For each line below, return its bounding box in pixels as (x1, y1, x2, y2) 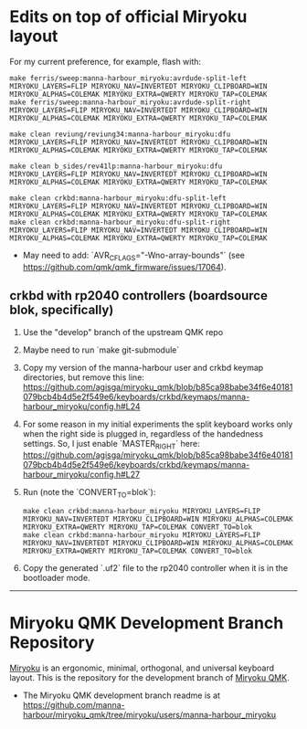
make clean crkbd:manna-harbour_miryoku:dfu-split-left (9, 194, 227, 203)
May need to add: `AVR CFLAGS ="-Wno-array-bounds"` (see (22, 249, 245, 262)
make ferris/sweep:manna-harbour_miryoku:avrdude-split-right (9, 98, 251, 107)
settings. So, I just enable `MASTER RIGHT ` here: (22, 438, 200, 451)
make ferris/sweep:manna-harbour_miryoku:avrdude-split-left (9, 73, 248, 83)
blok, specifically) (9, 302, 114, 318)
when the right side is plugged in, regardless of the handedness (22, 428, 263, 439)
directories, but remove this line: (22, 372, 144, 383)
